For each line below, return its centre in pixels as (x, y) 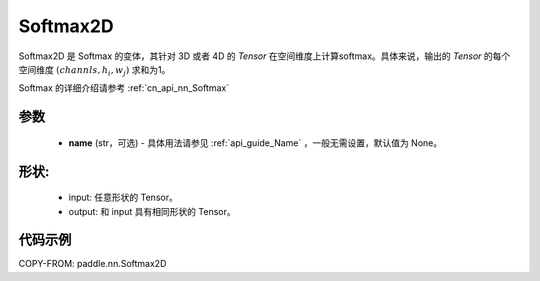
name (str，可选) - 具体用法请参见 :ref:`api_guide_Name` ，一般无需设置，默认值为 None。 (255, 142)
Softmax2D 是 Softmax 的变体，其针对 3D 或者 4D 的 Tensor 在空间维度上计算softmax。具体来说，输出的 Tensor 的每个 (264, 56)
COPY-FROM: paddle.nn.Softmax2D (92, 264)
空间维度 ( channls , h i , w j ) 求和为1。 (94, 70)
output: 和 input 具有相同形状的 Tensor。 (152, 211)
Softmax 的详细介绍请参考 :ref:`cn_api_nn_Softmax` (124, 88)
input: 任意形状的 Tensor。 (123, 197)
